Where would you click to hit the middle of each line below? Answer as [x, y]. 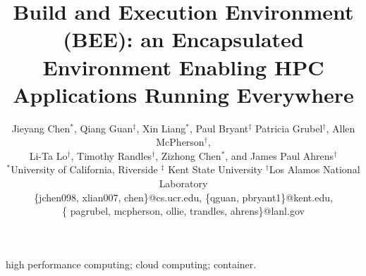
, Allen [341, 128]
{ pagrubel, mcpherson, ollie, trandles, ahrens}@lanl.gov [183, 211]
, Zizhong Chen [188, 155]
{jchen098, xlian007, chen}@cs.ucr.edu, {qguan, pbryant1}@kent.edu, [183, 197]
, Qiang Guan [103, 128]
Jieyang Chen [41, 128]
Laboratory [183, 183]
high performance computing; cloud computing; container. [131, 264]
